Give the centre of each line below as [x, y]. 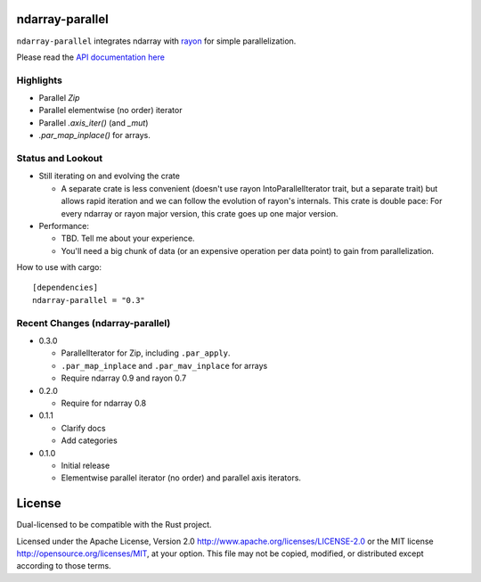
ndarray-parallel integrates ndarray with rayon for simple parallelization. [156, 41]
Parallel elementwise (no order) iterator [110, 111]
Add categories [89, 440]
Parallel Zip [59, 98]
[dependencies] [65, 288]
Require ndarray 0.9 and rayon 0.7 [124, 378]
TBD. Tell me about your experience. [128, 238]
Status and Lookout [60, 158]
